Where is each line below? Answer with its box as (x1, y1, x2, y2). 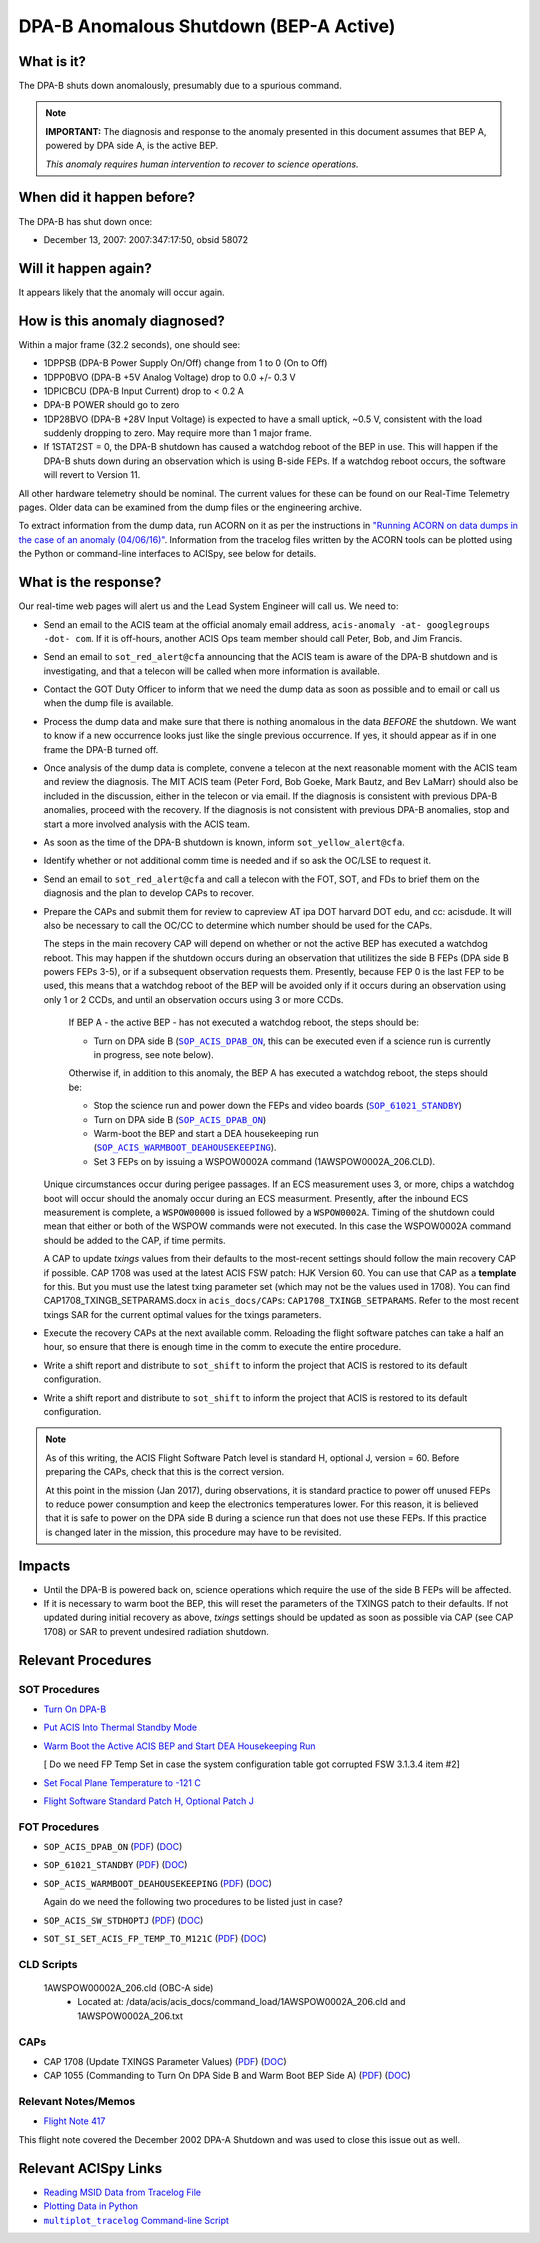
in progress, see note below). (93, 1049, 214, 1061)
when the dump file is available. (43, 697, 174, 709)
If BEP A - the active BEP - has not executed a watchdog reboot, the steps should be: (68, 1016, 420, 1029)
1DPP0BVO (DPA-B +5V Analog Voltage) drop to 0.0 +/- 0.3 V (43, 371, 296, 383)
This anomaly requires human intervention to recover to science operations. (45, 158, 359, 170)
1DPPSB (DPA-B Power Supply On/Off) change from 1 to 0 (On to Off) (43, 357, 328, 369)
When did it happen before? (18, 189, 196, 206)
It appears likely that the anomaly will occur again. (18, 286, 225, 298)
